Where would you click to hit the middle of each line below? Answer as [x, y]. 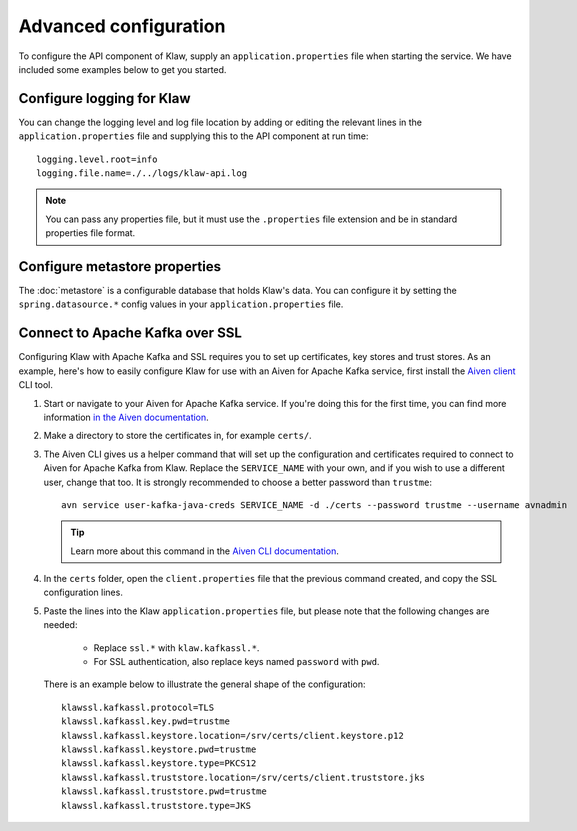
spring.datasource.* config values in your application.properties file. [181, 304]
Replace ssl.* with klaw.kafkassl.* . [176, 647]
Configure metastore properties [120, 266]
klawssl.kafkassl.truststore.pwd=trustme [164, 791]
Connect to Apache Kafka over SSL [130, 333]
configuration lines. [83, 592]
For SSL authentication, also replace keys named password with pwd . [236, 662]
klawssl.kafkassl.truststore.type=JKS [156, 805]
